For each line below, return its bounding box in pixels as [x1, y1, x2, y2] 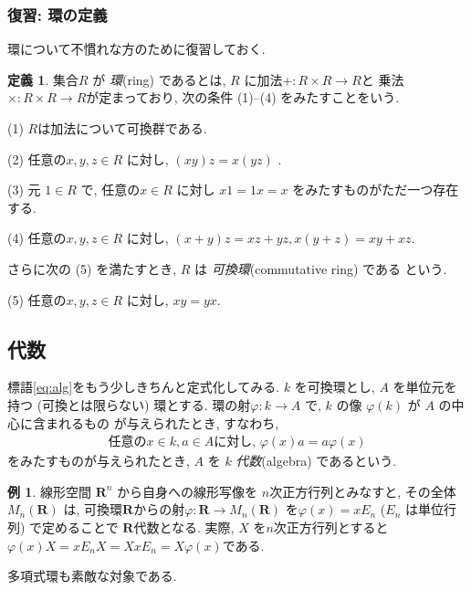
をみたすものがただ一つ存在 [292, 180, 459, 199]
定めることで [42, 517, 119, 536]
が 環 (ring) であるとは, [92, 69, 226, 89]
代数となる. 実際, [133, 517, 235, 536]
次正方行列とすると [273, 517, 389, 536]
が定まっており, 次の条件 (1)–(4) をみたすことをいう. [86, 88, 400, 107]
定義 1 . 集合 [7, 69, 78, 89]
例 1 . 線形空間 [7, 481, 91, 500]
